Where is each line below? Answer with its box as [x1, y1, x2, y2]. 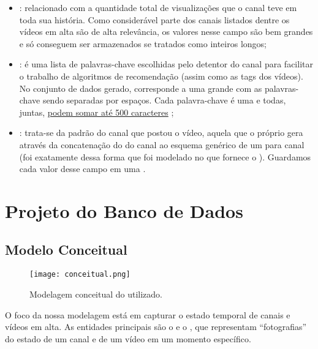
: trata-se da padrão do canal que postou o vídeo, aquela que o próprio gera [19, 126, 303, 139]
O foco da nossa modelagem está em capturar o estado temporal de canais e [5, 308, 290, 321]
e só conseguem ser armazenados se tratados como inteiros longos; [19, 37, 267, 50]
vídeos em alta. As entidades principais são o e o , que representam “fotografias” [5, 320, 307, 333]
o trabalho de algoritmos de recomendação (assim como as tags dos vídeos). [19, 69, 303, 82]
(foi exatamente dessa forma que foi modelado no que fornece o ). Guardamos [19, 150, 311, 163]
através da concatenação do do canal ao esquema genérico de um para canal [19, 138, 305, 151]
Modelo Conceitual [5, 240, 127, 259]
